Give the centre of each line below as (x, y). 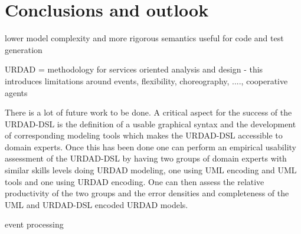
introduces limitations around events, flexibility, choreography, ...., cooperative (146, 80)
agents (16, 92)
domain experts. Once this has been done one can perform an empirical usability (150, 146)
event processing (34, 224)
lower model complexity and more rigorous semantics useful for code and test (144, 38)
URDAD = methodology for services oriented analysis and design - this (134, 69)
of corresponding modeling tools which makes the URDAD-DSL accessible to (144, 135)
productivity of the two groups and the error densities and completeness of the (147, 193)
